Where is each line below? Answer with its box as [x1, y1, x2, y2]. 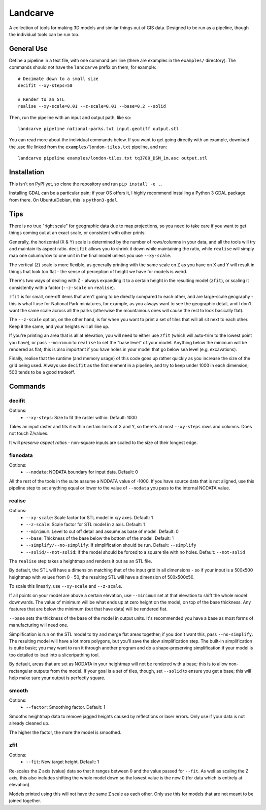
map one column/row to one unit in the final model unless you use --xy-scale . [9, 252, 172, 259]
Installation [9, 168, 44, 176]
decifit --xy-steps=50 [18, 83, 73, 88]
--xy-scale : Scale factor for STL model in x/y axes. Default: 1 [26, 514, 153, 521]
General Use [9, 44, 48, 53]
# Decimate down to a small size [18, 76, 99, 81]
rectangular [9, 668, 33, 674]
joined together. [9, 798, 41, 804]
